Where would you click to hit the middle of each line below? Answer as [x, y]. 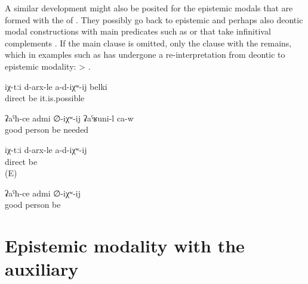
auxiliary [42, 269]
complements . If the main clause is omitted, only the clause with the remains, [148, 43]
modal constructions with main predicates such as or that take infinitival [138, 31]
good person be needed [47, 129]
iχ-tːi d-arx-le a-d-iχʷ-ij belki [56, 86]
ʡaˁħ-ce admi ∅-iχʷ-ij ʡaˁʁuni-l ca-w [69, 118]
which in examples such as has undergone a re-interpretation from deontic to [145, 54]
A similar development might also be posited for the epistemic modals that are [149, 8]
